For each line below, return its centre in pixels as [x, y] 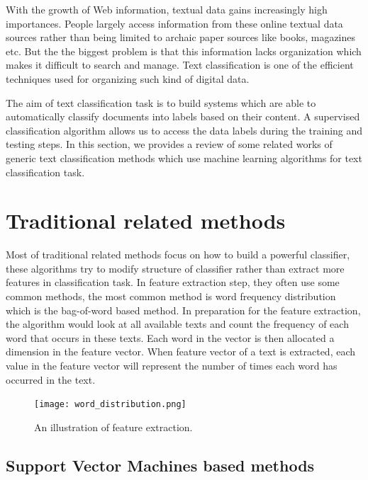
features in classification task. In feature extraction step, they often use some [173, 282]
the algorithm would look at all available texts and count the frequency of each [177, 324]
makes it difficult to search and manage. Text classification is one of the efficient [180, 65]
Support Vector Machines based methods [160, 465]
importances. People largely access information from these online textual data [174, 23]
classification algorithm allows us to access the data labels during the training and [184, 130]
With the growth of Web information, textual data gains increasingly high [167, 9]
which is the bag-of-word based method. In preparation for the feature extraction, [183, 310]
